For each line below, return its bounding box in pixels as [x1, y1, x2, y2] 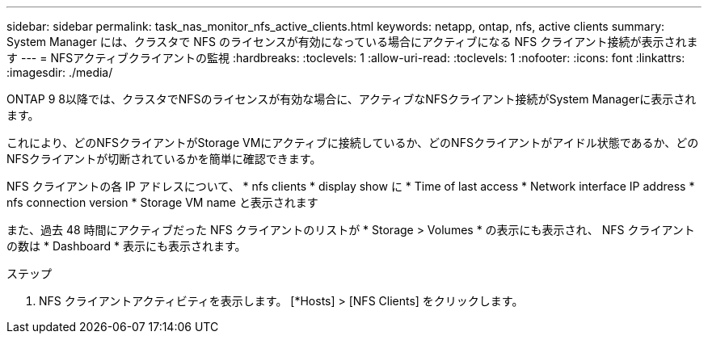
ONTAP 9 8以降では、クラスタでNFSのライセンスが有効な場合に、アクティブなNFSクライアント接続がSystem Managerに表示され [6, 92, 697, 106]
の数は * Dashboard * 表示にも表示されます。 [6, 239, 247, 253]
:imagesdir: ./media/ [6, 65, 113, 79]
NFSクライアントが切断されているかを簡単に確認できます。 [6, 152, 322, 166]
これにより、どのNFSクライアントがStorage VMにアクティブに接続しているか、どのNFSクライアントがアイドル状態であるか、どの [6, 136, 699, 149]
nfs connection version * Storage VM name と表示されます [6, 195, 318, 209]
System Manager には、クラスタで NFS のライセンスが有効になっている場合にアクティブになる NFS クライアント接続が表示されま [6, 35, 698, 48]
